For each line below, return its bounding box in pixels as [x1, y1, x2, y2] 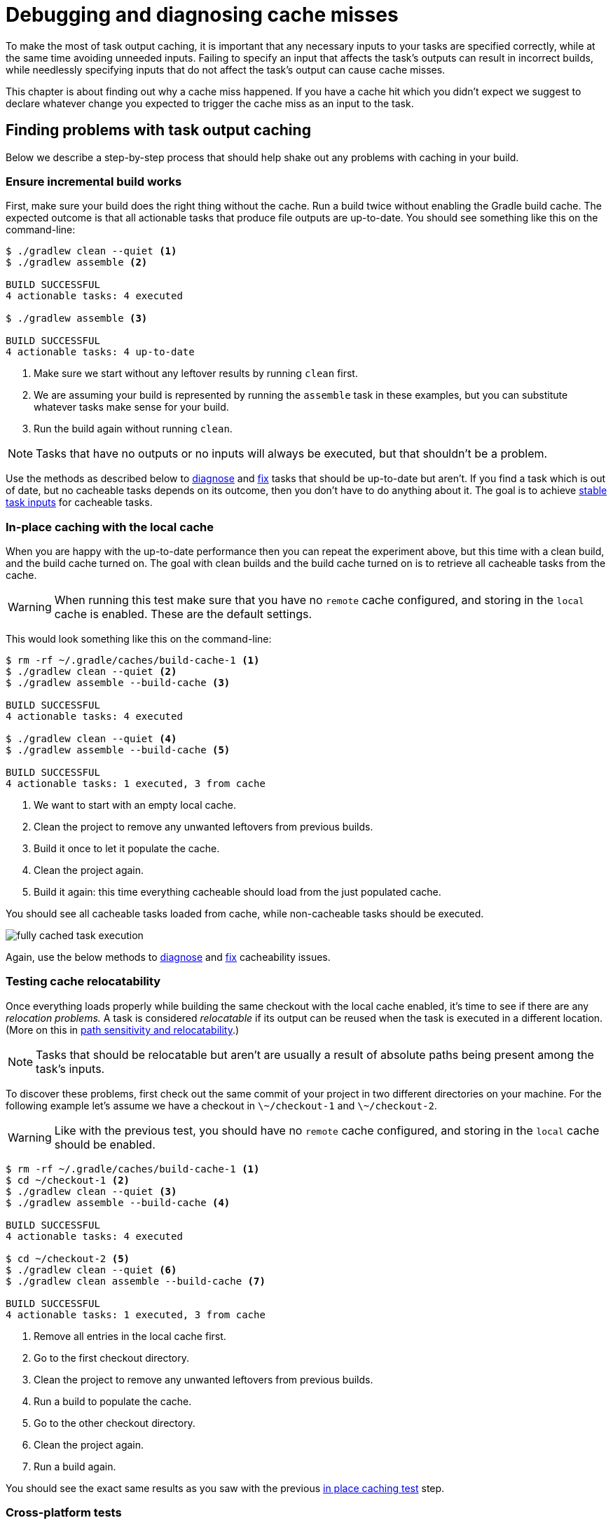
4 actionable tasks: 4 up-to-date [6, 346, 195, 358]
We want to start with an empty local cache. [34, 799, 236, 812]
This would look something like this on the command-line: [6, 633, 272, 645]
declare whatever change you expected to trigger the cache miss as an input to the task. [6, 97, 414, 109]
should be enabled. [54, 1137, 156, 1151]
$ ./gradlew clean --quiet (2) [6, 666, 177, 678]
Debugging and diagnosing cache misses [6, 3, 399, 27]
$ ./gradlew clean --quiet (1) [6, 245, 177, 257]
